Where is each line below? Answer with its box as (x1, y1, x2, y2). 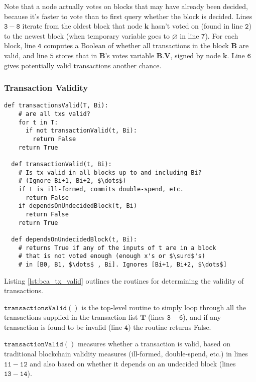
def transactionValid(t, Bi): (11, 160, 112, 168)
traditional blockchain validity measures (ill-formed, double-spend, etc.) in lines (4, 348, 248, 359)
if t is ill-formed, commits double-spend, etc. (18, 185, 184, 193)
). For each (205, 30, 238, 41)
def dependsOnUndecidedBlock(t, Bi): (11, 235, 137, 243)
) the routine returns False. (128, 321, 211, 332)
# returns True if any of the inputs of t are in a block (18, 244, 216, 251)
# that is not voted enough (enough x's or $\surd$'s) (18, 252, 205, 260)
